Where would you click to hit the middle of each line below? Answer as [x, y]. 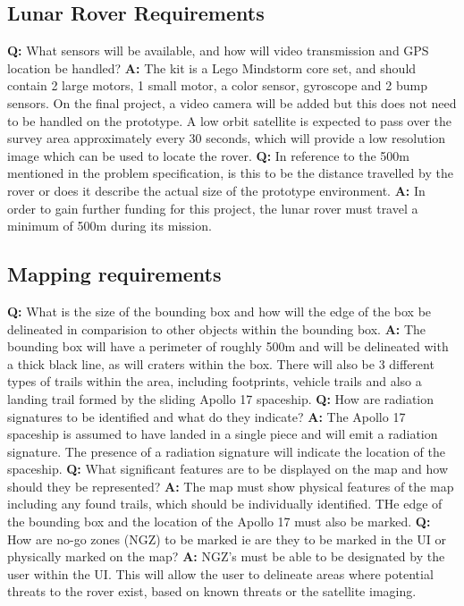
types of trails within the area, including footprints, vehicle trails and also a [215, 381]
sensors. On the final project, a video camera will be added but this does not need [232, 102]
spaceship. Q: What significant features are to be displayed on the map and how [228, 469]
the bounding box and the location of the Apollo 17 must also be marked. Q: [219, 522]
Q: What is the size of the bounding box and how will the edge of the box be [219, 311]
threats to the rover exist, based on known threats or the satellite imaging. [212, 591]
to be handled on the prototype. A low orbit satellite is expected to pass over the [230, 120]
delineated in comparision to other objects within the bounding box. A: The [217, 328]
